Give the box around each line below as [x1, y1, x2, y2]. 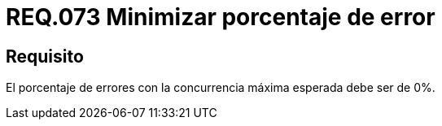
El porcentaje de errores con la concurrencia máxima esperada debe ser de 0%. [6, 80, 435, 95]
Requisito [6, 46, 84, 67]
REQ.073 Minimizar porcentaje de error [6, 3, 435, 31]
